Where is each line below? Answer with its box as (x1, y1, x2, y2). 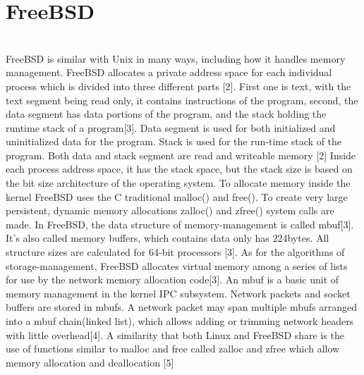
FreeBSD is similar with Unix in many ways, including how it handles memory (6, 51, 346, 66)
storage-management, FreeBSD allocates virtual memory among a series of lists (6, 258, 348, 273)
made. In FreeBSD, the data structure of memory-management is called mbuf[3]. (6, 216, 354, 231)
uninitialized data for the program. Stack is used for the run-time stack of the (6, 134, 342, 149)
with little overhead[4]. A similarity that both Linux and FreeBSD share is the (6, 327, 344, 342)
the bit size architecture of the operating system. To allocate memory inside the (6, 176, 351, 190)
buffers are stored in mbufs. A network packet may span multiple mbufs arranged (6, 300, 357, 314)
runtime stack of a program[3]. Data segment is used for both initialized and (6, 120, 336, 135)
